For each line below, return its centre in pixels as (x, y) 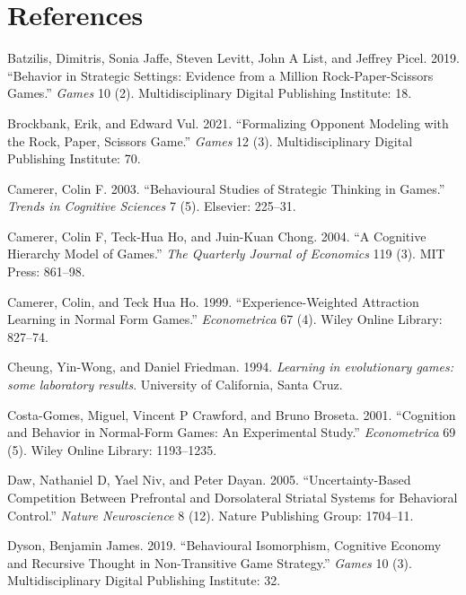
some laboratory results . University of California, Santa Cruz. (175, 385)
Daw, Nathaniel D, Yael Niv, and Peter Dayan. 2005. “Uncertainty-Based (209, 480)
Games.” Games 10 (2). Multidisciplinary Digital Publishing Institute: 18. (210, 93)
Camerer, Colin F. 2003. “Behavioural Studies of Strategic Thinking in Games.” (226, 188)
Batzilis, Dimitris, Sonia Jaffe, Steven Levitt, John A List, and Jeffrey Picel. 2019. (233, 58)
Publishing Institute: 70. (74, 158)
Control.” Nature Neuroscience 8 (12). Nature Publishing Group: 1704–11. (211, 515)
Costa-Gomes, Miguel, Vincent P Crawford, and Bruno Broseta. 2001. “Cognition (232, 414)
